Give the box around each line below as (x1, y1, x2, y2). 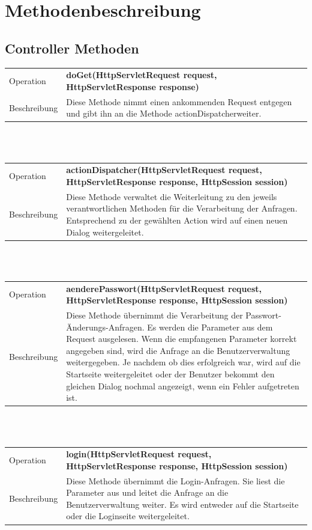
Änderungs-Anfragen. (66, 320, 145, 333)
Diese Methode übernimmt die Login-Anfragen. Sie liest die (66, 474, 285, 487)
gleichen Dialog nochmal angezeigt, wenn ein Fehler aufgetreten (66, 379, 299, 392)
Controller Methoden (5, 38, 139, 57)
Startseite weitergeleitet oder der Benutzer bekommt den (66, 368, 275, 380)
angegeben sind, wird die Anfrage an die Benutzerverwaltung (66, 344, 290, 356)
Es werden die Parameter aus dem (147, 320, 273, 333)
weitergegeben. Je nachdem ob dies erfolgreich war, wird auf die (66, 356, 301, 368)
